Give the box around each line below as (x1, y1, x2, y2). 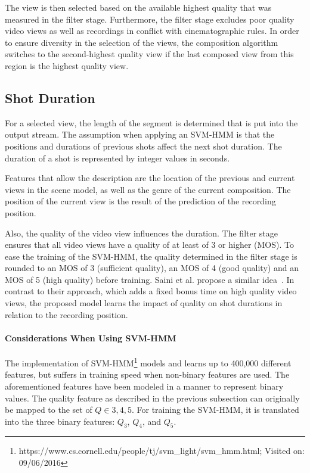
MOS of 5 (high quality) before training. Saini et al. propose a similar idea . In (5, 273, 294, 285)
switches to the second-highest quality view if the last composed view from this (5, 48, 294, 60)
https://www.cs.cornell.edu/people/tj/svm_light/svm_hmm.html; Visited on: (18, 444, 305, 457)
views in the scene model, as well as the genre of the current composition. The (5, 183, 291, 195)
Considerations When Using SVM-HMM (5, 331, 176, 344)
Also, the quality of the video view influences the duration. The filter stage (5, 226, 278, 239)
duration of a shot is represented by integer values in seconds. (5, 151, 230, 164)
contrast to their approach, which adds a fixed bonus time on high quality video (5, 285, 297, 297)
